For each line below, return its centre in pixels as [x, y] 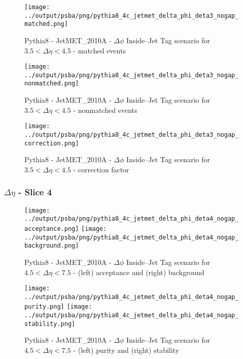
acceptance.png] [52, 229]
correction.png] [52, 143]
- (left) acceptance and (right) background [139, 272]
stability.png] [50, 324]
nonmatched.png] [52, 84]
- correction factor [101, 169]
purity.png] [44, 307]
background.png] [52, 246]
